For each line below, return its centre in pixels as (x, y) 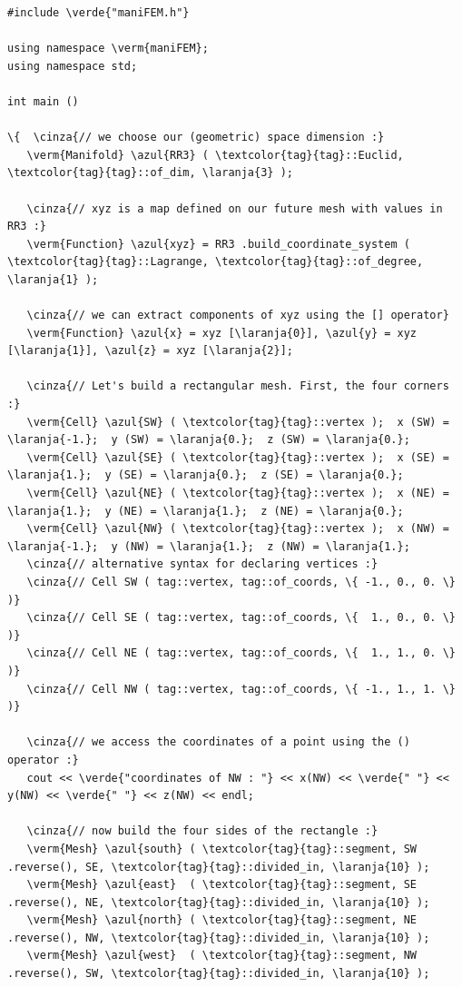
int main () (43, 101)
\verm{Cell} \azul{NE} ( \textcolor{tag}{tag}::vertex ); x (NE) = (238, 493)
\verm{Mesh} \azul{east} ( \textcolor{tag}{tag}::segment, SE (222, 885)
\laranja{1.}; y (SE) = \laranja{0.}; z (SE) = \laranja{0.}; (206, 475)
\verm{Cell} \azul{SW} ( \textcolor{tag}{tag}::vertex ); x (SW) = (238, 422)
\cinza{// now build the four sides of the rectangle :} (202, 831)
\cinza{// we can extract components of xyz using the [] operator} (238, 316)
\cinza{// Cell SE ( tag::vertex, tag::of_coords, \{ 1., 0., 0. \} (241, 618)
